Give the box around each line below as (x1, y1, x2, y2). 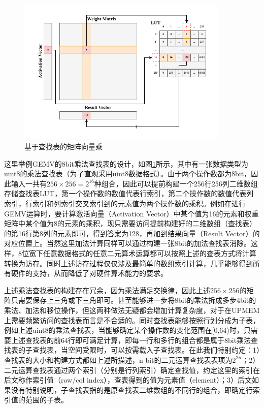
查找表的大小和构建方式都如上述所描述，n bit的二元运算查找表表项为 (4, 354, 233, 365)
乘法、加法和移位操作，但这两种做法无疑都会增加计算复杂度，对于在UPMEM (4, 304, 260, 315)
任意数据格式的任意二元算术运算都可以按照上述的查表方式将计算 (43, 248, 256, 258)
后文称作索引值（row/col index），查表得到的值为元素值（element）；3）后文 (4, 374, 252, 385)
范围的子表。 (25, 394, 68, 405)
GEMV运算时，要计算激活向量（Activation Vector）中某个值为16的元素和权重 (4, 208, 259, 218)
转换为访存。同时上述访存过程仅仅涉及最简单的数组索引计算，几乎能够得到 (4, 258, 253, 268)
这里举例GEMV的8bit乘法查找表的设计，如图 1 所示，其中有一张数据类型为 (4, 158, 248, 169)
